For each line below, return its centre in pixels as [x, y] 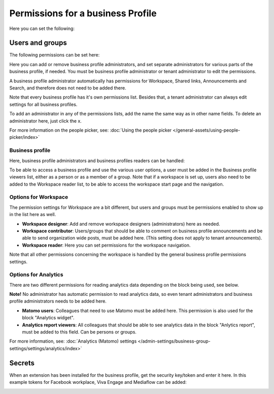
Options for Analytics [36, 275]
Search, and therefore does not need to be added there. [68, 88]
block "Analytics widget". [48, 318]
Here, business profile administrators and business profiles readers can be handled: [97, 161]
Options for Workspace [39, 197]
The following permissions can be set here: [55, 55]
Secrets [22, 363]
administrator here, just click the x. [46, 121]
